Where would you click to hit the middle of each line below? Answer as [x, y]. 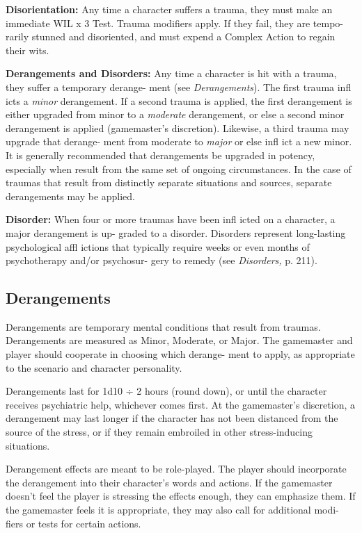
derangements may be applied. [71, 196]
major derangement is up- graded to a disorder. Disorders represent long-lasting [176, 232]
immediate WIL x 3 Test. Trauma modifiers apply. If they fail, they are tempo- [175, 23]
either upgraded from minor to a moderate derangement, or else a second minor [175, 114]
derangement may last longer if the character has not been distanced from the [172, 418]
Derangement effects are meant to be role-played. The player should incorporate [176, 469]
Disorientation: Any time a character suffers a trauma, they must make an [169, 9]
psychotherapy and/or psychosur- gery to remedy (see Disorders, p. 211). [162, 260]
